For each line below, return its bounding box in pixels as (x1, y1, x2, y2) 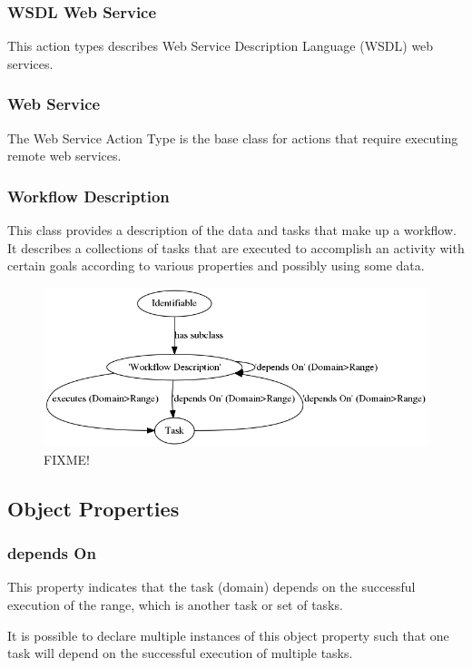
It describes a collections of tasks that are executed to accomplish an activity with (7, 238, 465, 257)
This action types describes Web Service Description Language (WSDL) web (7, 36, 434, 55)
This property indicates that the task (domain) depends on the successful (7, 577, 416, 596)
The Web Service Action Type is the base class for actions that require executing (7, 128, 458, 147)
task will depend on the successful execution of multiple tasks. (7, 643, 353, 663)
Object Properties (7, 494, 180, 522)
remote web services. (7, 146, 122, 165)
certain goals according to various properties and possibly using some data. (7, 256, 425, 275)
